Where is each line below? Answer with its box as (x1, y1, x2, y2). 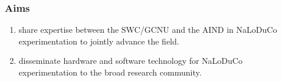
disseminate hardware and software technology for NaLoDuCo (18, 54, 242, 67)
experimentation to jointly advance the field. (18, 35, 179, 47)
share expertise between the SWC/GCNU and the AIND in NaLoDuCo (18, 23, 277, 36)
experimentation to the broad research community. (18, 66, 202, 78)
